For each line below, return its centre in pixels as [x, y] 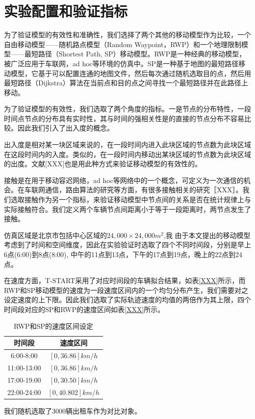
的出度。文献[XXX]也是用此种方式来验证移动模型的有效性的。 [103, 164]
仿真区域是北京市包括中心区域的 [55, 235]
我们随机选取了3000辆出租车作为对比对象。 [73, 410]
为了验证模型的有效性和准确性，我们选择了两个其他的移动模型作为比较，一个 [127, 35]
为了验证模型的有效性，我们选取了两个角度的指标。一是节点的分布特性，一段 [127, 109]
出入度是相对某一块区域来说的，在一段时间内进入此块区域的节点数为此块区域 [127, 144]
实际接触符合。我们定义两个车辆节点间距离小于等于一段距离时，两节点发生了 [127, 209]
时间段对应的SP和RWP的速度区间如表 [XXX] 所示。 [84, 309]
